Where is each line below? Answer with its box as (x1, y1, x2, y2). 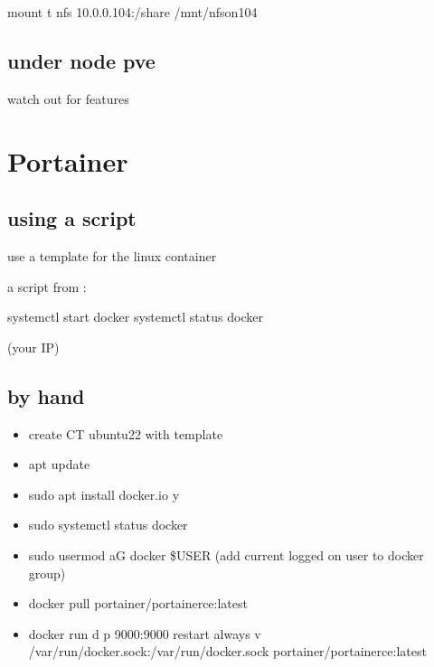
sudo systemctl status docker (28, 515, 188, 534)
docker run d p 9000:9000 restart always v (28, 624, 261, 643)
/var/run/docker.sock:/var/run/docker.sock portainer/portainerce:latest (28, 642, 427, 661)
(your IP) (7, 337, 60, 356)
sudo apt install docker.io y (28, 484, 180, 503)
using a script (7, 204, 137, 232)
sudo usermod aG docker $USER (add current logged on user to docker (28, 545, 424, 564)
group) (28, 563, 66, 582)
